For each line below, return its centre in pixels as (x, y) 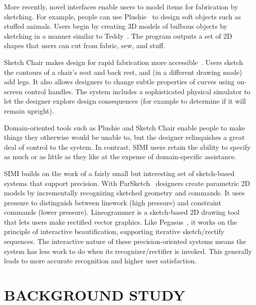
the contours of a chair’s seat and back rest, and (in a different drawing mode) (123, 72)
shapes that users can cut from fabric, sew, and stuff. (85, 45)
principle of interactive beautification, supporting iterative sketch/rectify (114, 231)
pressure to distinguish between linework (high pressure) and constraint (113, 202)
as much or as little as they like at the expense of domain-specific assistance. (120, 156)
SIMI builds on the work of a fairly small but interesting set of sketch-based (119, 173)
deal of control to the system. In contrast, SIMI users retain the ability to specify (128, 147)
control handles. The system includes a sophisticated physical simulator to (138, 91)
